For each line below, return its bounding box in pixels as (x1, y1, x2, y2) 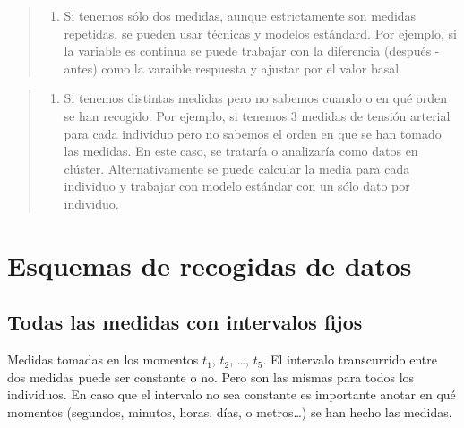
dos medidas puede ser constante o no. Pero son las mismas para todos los (7, 367, 415, 386)
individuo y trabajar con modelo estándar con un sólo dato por (64, 176, 410, 195)
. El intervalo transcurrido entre (262, 350, 437, 369)
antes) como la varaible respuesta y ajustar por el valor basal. (64, 58, 402, 77)
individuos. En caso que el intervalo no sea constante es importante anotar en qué (7, 385, 456, 404)
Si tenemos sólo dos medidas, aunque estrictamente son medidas (64, 6, 417, 24)
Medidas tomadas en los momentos (7, 350, 199, 369)
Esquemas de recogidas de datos (7, 246, 412, 283)
